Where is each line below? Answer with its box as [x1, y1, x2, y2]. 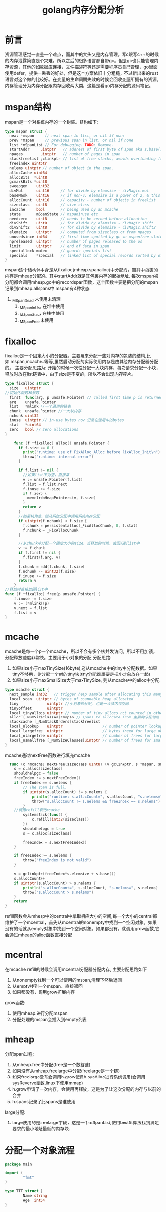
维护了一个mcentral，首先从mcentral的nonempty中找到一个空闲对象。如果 [5, 919, 157, 925]
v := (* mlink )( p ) [14, 601, 50, 606]
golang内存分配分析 [42, 4, 124, 16]
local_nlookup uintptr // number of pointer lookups [9, 724, 165, 729]
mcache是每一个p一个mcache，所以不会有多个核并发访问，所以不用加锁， [5, 648, 157, 654]
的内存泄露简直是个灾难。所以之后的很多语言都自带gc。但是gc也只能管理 [5, 57, 154, 63]
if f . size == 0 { [18, 445, 54, 450]
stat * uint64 [9, 422, 41, 428]
